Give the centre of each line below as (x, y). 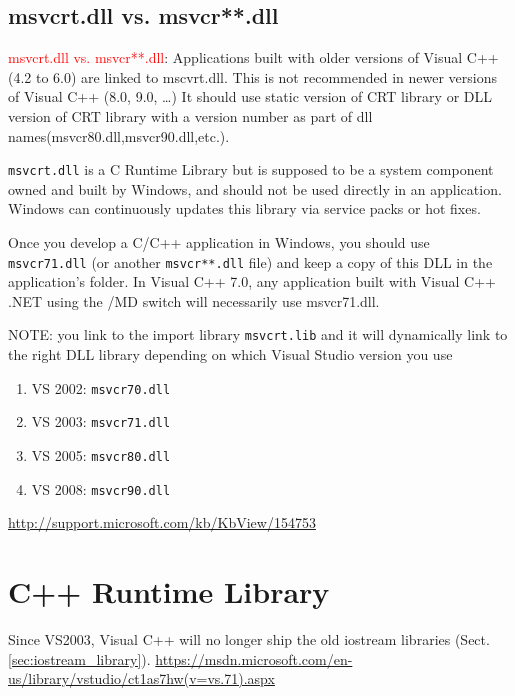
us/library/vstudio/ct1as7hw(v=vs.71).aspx (141, 678)
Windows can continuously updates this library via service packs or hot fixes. (244, 208)
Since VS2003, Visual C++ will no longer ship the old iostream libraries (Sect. (249, 639)
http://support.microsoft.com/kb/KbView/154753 (162, 522)
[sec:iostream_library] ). (79, 658)
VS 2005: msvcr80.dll (101, 455)
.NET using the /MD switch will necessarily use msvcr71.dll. (194, 300)
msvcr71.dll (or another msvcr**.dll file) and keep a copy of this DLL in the (250, 261)
